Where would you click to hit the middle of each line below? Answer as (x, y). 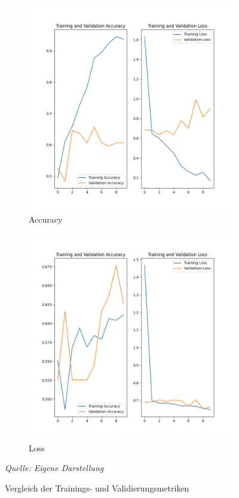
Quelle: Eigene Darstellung (54, 468)
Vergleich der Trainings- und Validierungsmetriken (97, 488)
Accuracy (46, 219)
